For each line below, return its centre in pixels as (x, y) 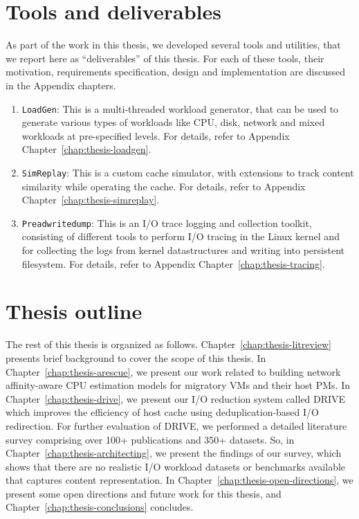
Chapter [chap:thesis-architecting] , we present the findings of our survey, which (174, 453)
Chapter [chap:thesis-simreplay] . (91, 200)
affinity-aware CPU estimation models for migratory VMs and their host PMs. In (178, 385)
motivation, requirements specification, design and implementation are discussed (175, 72)
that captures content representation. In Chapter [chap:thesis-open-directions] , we (179, 480)
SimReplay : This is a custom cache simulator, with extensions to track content (188, 172)
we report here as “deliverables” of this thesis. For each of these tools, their (165, 58)
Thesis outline (74, 311)
